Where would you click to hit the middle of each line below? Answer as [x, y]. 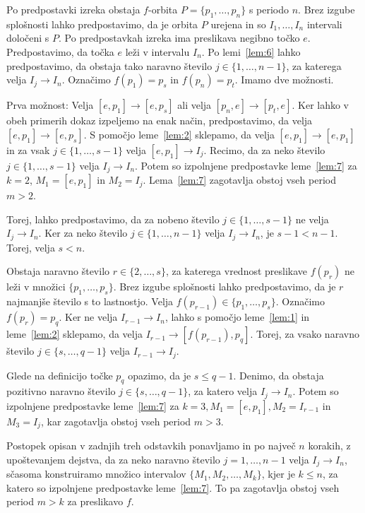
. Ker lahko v [321, 105]
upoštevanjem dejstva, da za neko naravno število [113, 459]
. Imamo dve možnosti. [284, 79]
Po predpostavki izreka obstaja [73, 9]
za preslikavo [95, 501]
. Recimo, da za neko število [264, 149]
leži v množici [36, 287]
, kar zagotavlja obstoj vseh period [116, 421]
